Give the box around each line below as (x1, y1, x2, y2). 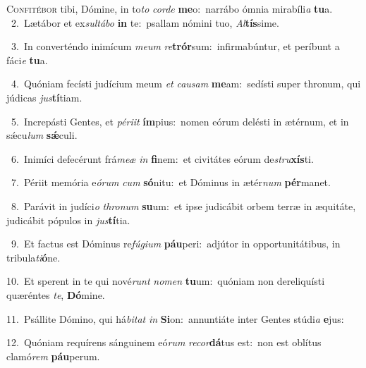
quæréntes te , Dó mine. (6, 287, 105, 302)
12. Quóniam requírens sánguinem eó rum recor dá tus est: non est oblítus (6, 335, 322, 350)
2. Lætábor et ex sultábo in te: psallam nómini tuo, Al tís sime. (11, 15, 279, 30)
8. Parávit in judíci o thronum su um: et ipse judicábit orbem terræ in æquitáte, (11, 198, 356, 213)
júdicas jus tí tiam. (6, 90, 83, 104)
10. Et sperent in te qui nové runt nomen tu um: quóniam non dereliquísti (6, 274, 325, 288)
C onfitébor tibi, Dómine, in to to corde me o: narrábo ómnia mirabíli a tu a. (6, 1, 333, 16)
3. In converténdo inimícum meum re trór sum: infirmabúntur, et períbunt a (11, 39, 340, 54)
